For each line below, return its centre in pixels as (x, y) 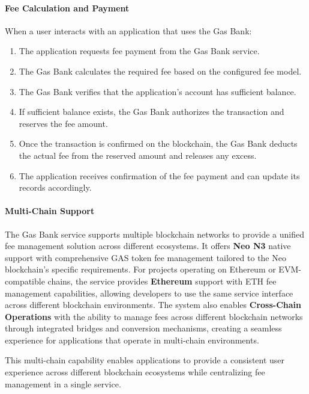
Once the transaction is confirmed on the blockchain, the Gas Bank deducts (158, 143)
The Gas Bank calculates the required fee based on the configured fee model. (160, 71)
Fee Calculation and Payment (67, 8)
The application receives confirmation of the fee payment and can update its (159, 175)
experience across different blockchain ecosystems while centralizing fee (135, 372)
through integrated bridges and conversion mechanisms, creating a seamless (143, 328)
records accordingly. (55, 187)
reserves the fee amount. (63, 123)
